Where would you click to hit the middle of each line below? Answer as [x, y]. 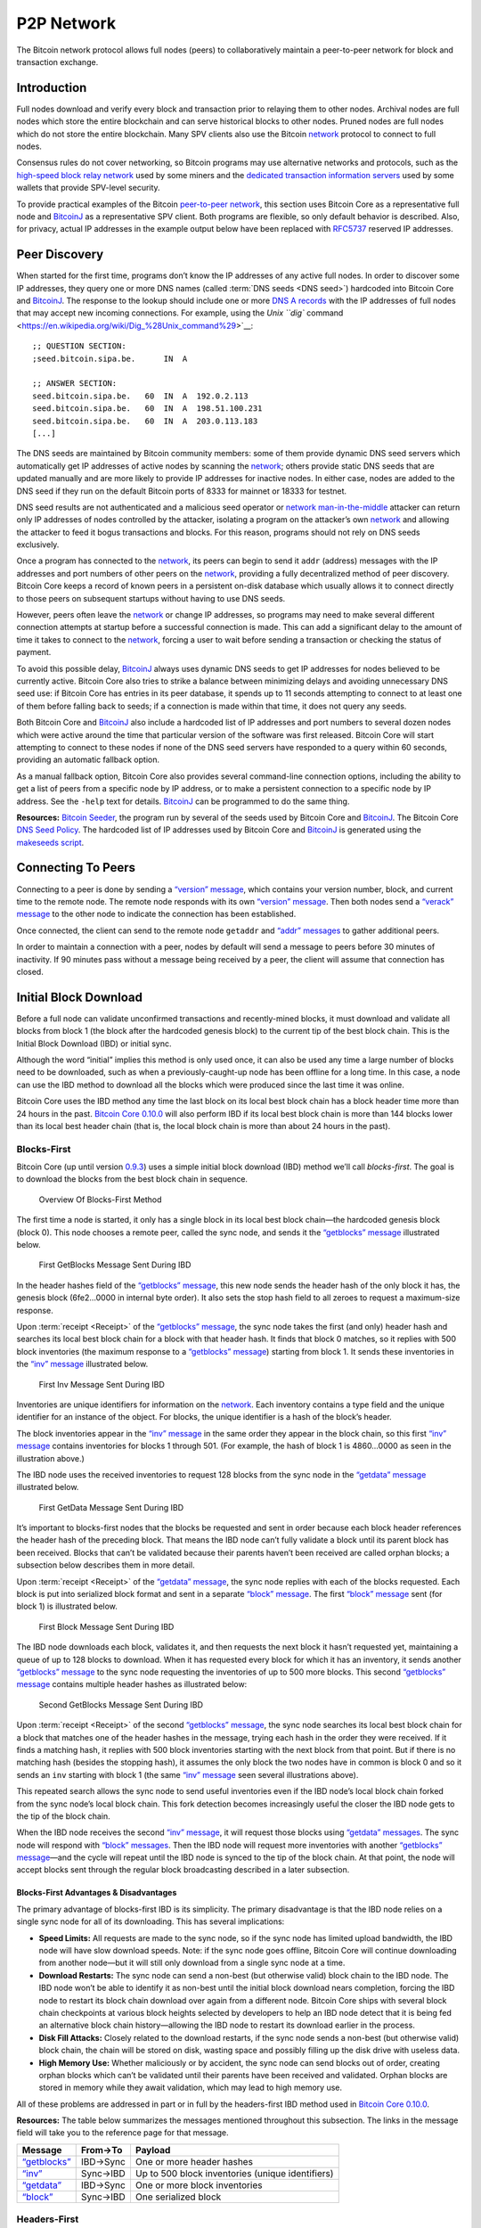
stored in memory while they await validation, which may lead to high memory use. [191, 2088]
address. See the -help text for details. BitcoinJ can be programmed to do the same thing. [183, 801]
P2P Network [66, 23]
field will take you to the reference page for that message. [122, 2133]
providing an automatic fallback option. [88, 760]
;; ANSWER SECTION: [75, 384]
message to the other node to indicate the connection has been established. [156, 914]
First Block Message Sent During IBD [106, 1626]
